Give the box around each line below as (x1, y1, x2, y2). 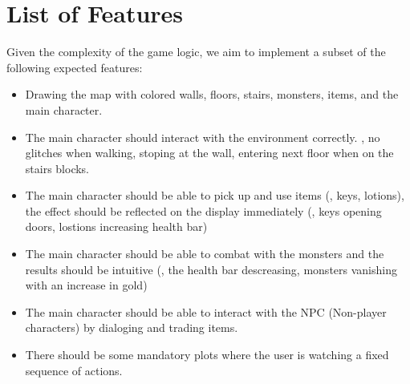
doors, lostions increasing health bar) (25, 218, 208, 235)
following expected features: (6, 59, 143, 75)
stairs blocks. (25, 160, 90, 176)
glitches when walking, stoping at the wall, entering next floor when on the (25, 144, 394, 161)
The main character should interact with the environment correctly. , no (25, 128, 380, 145)
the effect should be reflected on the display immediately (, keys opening (25, 202, 382, 219)
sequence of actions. (25, 362, 123, 378)
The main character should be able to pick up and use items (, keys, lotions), (25, 187, 404, 204)
